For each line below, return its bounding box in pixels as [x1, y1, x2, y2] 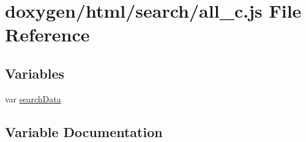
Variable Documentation [5, 122, 163, 141]
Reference [5, 22, 90, 47]
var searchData [5, 92, 61, 105]
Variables [5, 63, 65, 82]
